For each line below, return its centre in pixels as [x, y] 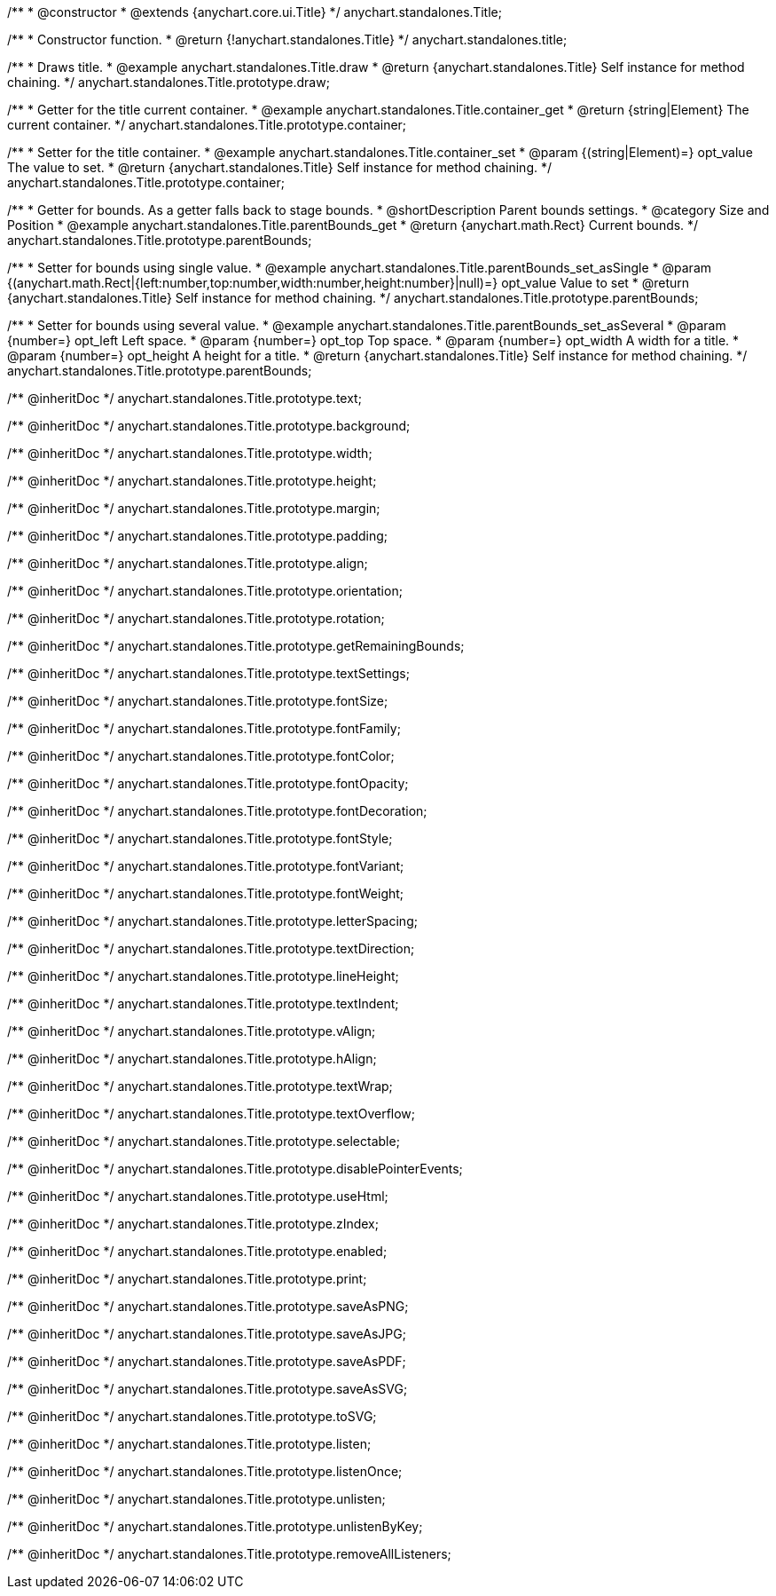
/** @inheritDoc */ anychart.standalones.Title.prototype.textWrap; [200, 1086]
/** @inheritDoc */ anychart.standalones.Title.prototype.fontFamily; [204, 728]
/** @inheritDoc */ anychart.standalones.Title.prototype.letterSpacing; [212, 921]
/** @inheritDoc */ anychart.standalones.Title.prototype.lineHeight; [203, 976]
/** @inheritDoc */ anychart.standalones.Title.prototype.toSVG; [192, 1416]
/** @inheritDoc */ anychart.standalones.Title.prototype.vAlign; [192, 1031]
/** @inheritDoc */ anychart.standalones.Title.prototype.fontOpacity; [208, 783]
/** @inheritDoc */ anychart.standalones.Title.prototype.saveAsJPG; [207, 1334]
